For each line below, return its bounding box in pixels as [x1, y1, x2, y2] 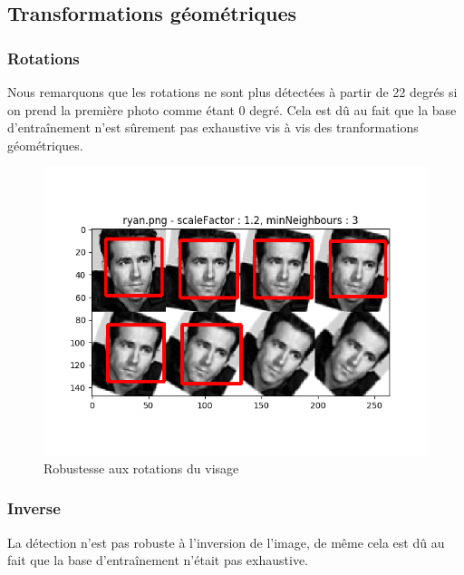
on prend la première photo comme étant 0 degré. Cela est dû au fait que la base [7, 100, 457, 119]
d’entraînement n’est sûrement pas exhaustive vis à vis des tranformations [7, 118, 419, 137]
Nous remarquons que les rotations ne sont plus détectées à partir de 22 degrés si [7, 83, 458, 101]
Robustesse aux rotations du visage [43, 458, 239, 477]
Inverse [7, 497, 61, 520]
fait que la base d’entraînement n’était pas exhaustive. [7, 551, 308, 570]
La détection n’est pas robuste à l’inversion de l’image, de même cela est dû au [7, 532, 445, 551]
